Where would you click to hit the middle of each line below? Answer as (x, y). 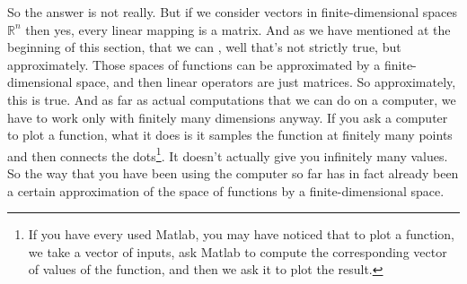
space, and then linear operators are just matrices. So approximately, (266, 82)
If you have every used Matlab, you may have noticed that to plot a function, (241, 234)
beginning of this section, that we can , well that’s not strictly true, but (204, 47)
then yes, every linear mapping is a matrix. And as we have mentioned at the (238, 29)
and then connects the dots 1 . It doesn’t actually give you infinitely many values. (228, 154)
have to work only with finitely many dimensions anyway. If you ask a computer (228, 117)
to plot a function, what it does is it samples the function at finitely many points (230, 135)
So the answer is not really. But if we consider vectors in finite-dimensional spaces (232, 12)
